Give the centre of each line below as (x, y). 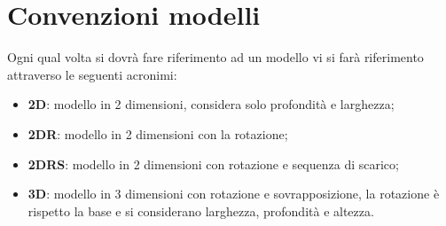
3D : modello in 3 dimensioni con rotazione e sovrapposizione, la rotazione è (234, 194)
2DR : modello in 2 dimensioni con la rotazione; (158, 133)
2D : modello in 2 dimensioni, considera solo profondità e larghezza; (211, 104)
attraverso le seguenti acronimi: (92, 74)
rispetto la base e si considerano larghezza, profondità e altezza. (201, 210)
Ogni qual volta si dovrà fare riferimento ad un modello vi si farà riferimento (215, 57)
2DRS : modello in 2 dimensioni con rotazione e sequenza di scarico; (213, 164)
